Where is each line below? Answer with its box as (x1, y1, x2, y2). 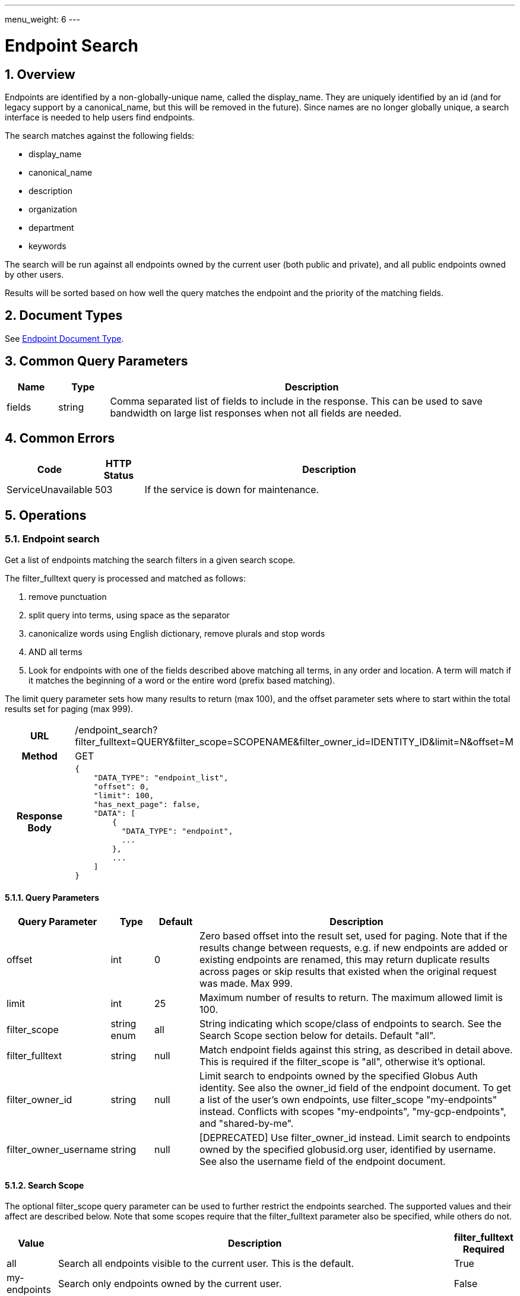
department (28, 222, 74, 233)
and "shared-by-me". (199, 1117, 294, 1129)
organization (28, 204, 77, 214)
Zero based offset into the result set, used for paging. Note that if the (199, 929, 508, 942)
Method (21, 749, 58, 762)
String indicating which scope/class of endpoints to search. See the (199, 1017, 502, 1030)
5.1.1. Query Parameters (5, 892, 100, 903)
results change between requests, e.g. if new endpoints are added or (199, 941, 508, 954)
